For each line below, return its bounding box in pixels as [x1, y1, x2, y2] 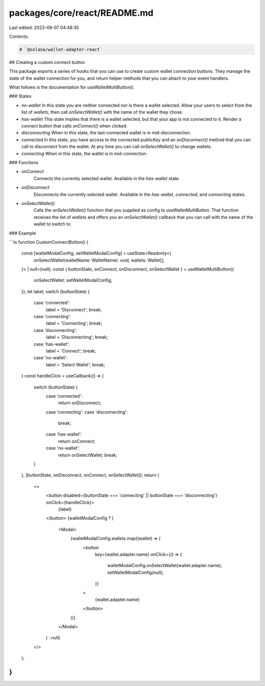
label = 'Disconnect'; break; [46, 306, 102, 312]
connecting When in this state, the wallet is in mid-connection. [21, 150, 148, 156]
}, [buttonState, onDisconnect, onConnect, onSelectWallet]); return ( [21, 472, 159, 478]
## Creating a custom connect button [9, 59, 85, 65]
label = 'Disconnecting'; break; [46, 334, 108, 340]
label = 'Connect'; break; [46, 348, 96, 354]
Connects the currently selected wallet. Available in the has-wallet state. [33, 175, 180, 181]
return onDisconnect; [58, 400, 102, 406]
